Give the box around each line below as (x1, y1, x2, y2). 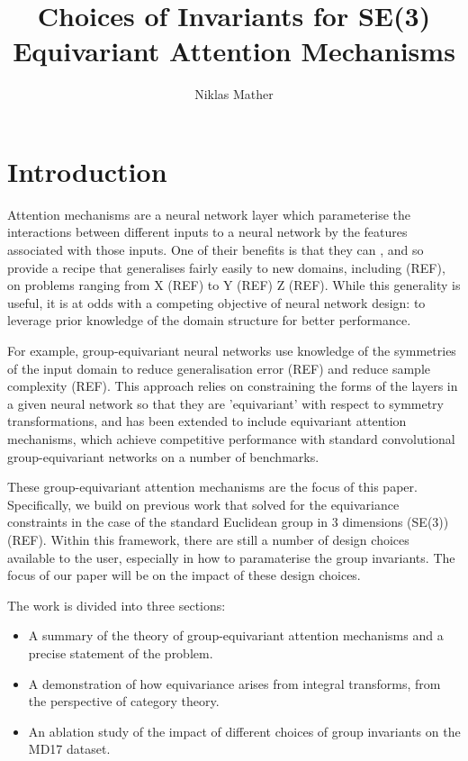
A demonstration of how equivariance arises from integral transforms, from (28, 674, 441, 693)
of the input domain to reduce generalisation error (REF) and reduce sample (7, 358, 430, 377)
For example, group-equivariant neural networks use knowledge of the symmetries (7, 341, 456, 359)
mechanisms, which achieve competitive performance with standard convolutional (7, 429, 455, 448)
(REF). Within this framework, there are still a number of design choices (7, 530, 409, 548)
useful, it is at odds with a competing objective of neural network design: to (7, 293, 426, 312)
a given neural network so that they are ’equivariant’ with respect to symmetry (7, 394, 445, 412)
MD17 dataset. (28, 739, 111, 758)
